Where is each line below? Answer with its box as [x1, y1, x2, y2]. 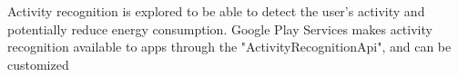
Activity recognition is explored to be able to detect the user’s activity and [7, 2, 425, 20]
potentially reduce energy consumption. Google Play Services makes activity [7, 19, 433, 38]
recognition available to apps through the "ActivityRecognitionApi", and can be [7, 37, 452, 56]
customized [7, 54, 69, 73]
